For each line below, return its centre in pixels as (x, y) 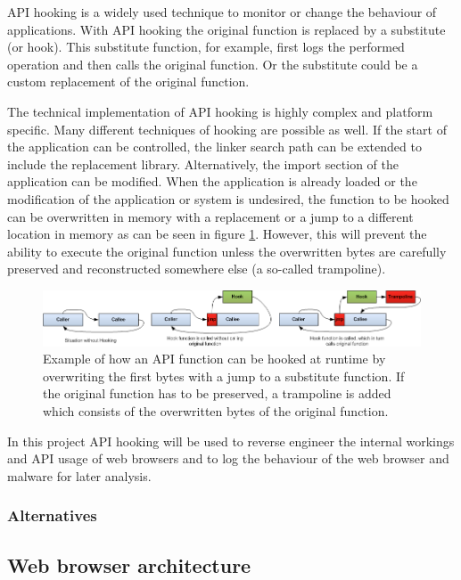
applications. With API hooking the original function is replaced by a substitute (226, 29)
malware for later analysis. (79, 475)
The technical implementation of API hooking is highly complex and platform (220, 111)
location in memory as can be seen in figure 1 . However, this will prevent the (217, 234)
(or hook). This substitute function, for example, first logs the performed (206, 47)
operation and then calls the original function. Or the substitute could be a (213, 64)
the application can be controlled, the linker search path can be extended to (214, 147)
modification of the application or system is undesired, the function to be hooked (228, 198)
